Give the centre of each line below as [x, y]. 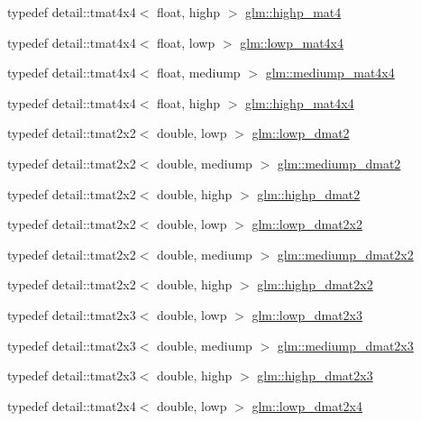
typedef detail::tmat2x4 [72, 405]
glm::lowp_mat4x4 [292, 42]
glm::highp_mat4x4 [300, 102]
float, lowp [186, 42]
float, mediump [199, 73]
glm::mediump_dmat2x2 [345, 254]
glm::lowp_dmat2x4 [307, 405]
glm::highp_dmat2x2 [315, 284]
